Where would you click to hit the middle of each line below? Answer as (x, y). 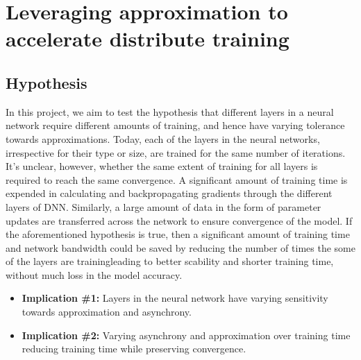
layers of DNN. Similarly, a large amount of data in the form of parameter (163, 206)
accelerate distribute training (148, 38)
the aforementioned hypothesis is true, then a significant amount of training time (178, 234)
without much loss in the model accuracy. (94, 274)
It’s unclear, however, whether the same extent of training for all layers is (162, 166)
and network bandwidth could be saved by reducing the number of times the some (180, 247)
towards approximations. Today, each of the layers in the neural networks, (163, 138)
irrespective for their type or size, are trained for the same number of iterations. (176, 152)
